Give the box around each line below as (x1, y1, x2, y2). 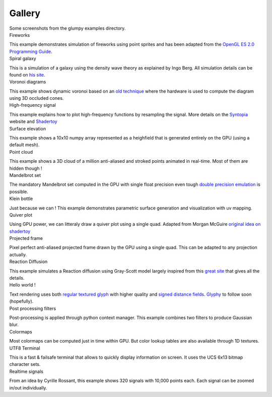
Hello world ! (9, 282, 36, 288)
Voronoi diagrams (9, 79, 46, 85)
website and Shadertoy (9, 118, 57, 124)
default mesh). (9, 142, 40, 148)
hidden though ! (9, 165, 42, 171)
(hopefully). (9, 298, 34, 304)
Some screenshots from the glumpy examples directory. (9, 25, 126, 31)
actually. (9, 251, 27, 257)
